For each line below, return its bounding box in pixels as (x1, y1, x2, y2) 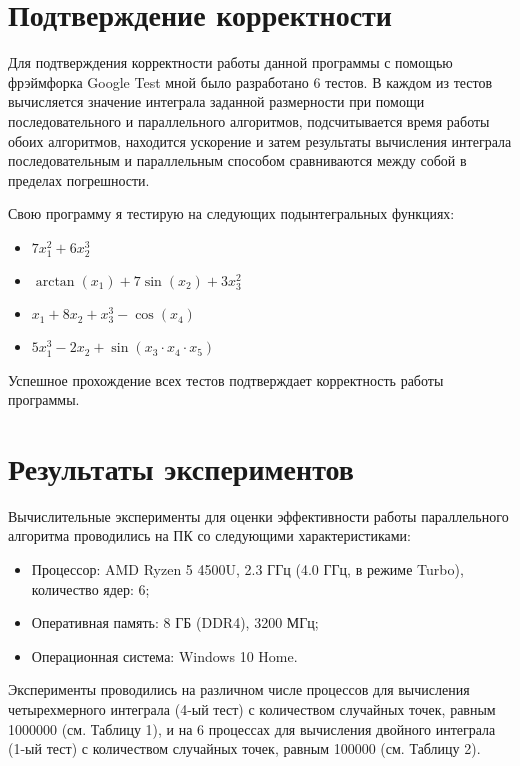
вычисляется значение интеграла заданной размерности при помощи (8, 91, 425, 112)
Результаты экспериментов (8, 447, 354, 488)
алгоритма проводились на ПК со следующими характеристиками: (8, 525, 411, 546)
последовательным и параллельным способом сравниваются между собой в (8, 150, 467, 171)
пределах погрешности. (8, 169, 150, 190)
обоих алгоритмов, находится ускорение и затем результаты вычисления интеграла (8, 130, 512, 151)
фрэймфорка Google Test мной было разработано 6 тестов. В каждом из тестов (8, 71, 493, 92)
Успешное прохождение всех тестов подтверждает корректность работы (8, 369, 444, 390)
